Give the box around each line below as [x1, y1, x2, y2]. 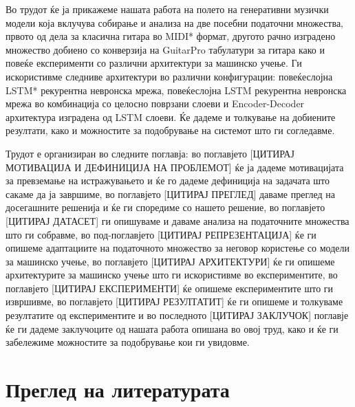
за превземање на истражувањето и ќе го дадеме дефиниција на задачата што [6, 173, 330, 188]
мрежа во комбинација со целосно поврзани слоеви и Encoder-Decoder [6, 96, 305, 111]
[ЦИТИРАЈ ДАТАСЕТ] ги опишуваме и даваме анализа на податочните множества [6, 213, 349, 228]
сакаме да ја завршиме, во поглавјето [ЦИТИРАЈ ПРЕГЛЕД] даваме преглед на [6, 186, 335, 201]
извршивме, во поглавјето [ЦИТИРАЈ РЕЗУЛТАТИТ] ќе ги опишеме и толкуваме [6, 294, 343, 309]
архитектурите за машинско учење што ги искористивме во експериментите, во [6, 267, 338, 282]
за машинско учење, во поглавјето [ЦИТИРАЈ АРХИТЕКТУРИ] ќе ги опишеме [6, 254, 335, 268]
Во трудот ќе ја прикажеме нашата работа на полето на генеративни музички [6, 2, 329, 16]
